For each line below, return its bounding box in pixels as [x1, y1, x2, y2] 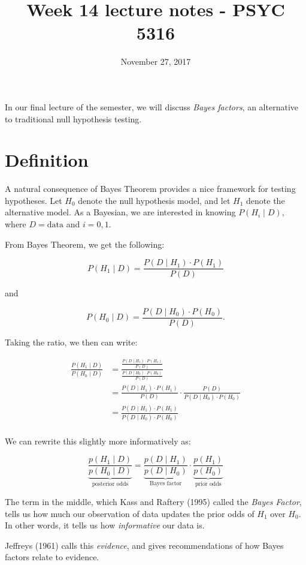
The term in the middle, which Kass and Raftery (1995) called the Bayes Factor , [5, 495, 302, 507]
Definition [5, 148, 89, 172]
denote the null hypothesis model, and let [78, 194, 231, 206]
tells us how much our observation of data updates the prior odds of [5, 507, 255, 519]
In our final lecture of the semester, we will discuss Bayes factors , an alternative [5, 100, 299, 113]
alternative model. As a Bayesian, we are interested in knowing [5, 206, 236, 218]
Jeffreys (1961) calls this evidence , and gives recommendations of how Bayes [5, 539, 284, 551]
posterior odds [92, 481, 129, 488]
